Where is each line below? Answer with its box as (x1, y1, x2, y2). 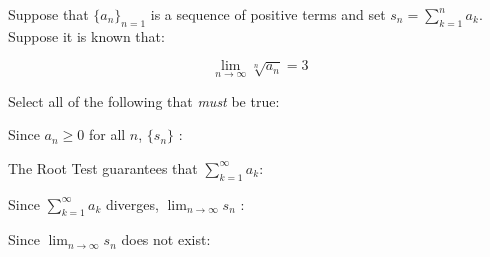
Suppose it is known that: (8, 25, 165, 46)
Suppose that (8, 4, 89, 24)
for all (88, 124, 126, 145)
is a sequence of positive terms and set (150, 4, 386, 24)
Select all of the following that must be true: (8, 90, 280, 111)
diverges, (105, 193, 159, 214)
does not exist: (121, 229, 211, 250)
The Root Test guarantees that (8, 157, 198, 178)
